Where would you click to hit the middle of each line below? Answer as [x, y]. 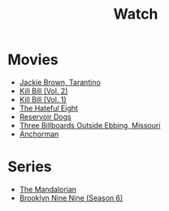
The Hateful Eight [49, 108]
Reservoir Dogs [45, 116]
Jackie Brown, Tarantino [60, 82]
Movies [33, 60]
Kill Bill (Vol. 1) [43, 99]
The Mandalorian [48, 189]
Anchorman [39, 134]
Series [30, 167]
